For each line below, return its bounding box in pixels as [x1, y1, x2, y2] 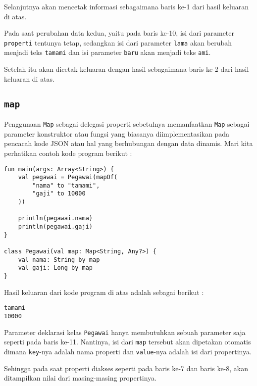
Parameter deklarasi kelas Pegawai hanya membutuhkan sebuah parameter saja [4, 327, 246, 337]
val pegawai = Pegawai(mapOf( [18, 174, 118, 181]
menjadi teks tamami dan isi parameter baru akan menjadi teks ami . [4, 47, 211, 57]
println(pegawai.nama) [18, 215, 93, 222]
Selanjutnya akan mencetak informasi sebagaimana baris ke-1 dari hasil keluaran [4, 1, 249, 11]
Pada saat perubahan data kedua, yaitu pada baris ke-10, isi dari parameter [4, 28, 234, 38]
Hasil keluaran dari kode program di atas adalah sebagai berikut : [4, 287, 204, 297]
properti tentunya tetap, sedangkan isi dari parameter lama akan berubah [4, 37, 232, 48]
